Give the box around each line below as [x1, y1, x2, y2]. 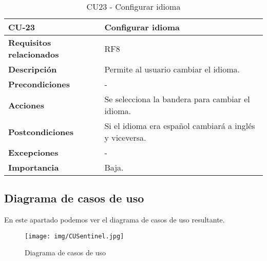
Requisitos [8, 36, 51, 48]
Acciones [8, 99, 44, 111]
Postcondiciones [8, 125, 74, 138]
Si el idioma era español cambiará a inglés [104, 120, 255, 132]
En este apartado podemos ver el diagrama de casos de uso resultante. [4, 214, 225, 225]
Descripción [8, 63, 57, 75]
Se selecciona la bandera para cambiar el [104, 93, 250, 105]
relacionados [8, 48, 59, 60]
